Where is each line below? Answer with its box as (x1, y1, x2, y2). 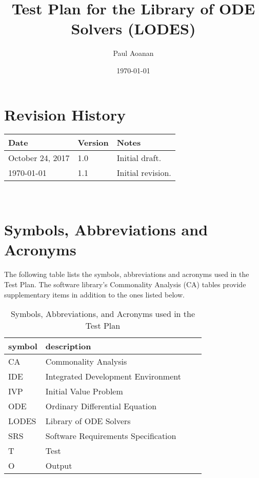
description (45, 340, 91, 352)
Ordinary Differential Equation (45, 400, 157, 412)
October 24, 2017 (8, 152, 70, 164)
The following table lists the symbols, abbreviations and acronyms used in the (4, 269, 249, 280)
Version (77, 136, 109, 149)
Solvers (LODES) (71, 18, 196, 39)
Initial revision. (116, 167, 171, 179)
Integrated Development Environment (45, 370, 181, 383)
